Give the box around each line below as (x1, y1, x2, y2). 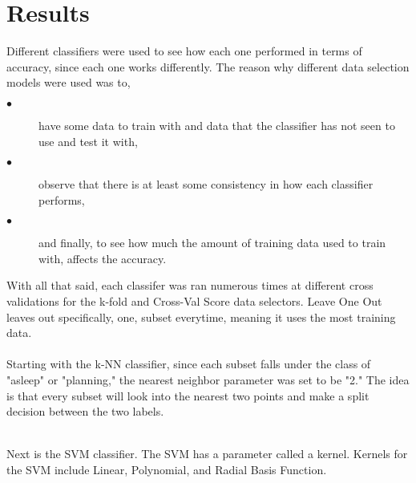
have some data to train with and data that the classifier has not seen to (38, 116, 395, 133)
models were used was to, (6, 74, 131, 91)
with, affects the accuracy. (38, 250, 167, 266)
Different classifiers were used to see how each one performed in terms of (6, 43, 362, 59)
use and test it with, (38, 132, 138, 149)
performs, (38, 191, 85, 208)
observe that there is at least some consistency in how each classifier (38, 176, 374, 193)
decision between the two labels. (6, 403, 164, 420)
